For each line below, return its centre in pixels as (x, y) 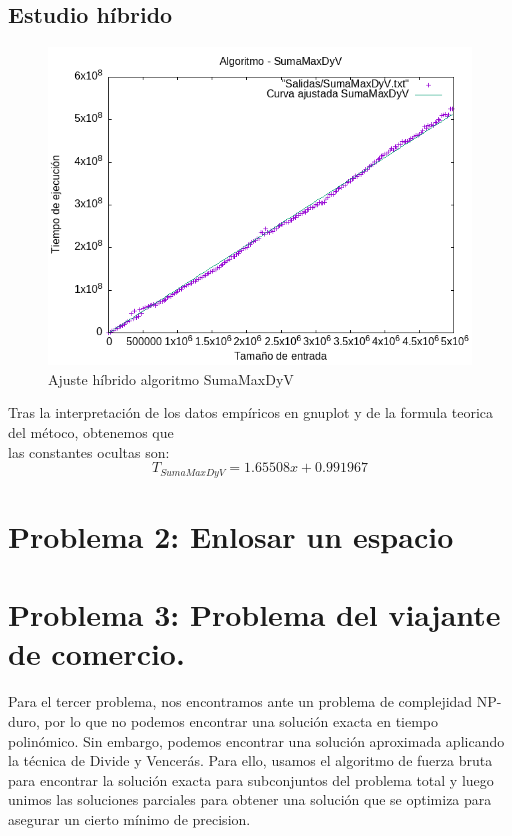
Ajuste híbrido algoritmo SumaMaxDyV (171, 378)
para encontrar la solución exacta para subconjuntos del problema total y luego (251, 779)
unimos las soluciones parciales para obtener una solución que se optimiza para (250, 799)
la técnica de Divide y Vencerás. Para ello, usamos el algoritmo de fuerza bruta (250, 760)
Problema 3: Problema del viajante (254, 614)
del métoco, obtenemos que (91, 431)
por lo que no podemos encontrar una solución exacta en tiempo (241, 720)
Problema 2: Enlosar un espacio (231, 535)
